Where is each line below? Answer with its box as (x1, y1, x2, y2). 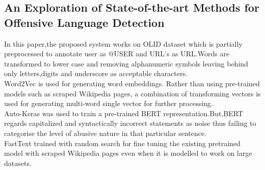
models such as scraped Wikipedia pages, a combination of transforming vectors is (4, 88, 261, 98)
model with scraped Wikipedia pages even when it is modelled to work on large (4, 148, 252, 158)
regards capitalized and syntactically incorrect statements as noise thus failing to (4, 118, 256, 128)
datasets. (4, 157, 32, 168)
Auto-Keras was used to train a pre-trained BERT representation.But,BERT (4, 108, 243, 118)
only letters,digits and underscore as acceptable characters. (4, 68, 188, 79)
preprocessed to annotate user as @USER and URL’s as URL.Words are (4, 48, 230, 59)
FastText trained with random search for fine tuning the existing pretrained (4, 138, 241, 148)
